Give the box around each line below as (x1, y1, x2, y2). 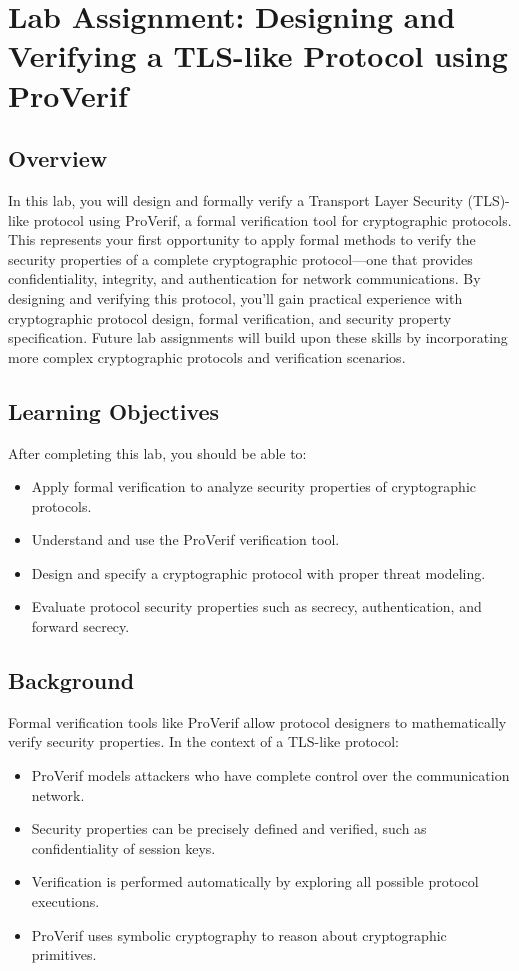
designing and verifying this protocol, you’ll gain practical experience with (8, 287, 463, 308)
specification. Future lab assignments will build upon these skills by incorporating (8, 327, 508, 348)
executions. (31, 891, 100, 912)
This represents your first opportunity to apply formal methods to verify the (8, 229, 476, 250)
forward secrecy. (31, 616, 130, 637)
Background (8, 665, 135, 696)
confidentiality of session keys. (31, 837, 216, 858)
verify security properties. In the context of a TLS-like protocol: (8, 731, 399, 752)
